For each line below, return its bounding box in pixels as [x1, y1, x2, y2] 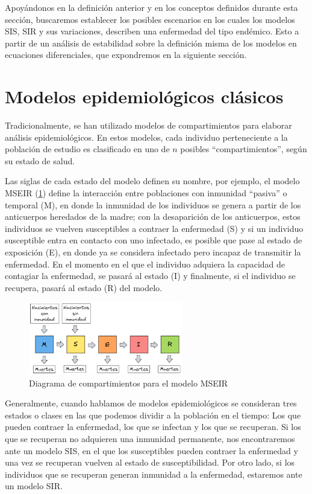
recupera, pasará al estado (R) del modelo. [5, 281, 163, 294]
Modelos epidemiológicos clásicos [5, 84, 284, 109]
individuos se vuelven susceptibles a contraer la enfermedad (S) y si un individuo [5, 222, 304, 234]
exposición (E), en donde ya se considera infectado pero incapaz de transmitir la [5, 246, 301, 258]
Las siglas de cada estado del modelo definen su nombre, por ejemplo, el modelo [5, 175, 300, 187]
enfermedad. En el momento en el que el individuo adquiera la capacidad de [5, 257, 285, 270]
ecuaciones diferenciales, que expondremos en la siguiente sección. [5, 48, 247, 61]
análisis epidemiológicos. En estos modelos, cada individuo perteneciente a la [5, 130, 288, 143]
